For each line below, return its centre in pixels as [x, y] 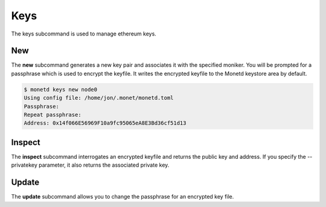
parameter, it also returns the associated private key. [104, 165]
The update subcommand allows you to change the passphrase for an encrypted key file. [123, 197]
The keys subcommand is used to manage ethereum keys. [84, 34]
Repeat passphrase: [53, 115]
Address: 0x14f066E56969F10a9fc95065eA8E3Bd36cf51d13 [105, 123]
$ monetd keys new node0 [61, 89]
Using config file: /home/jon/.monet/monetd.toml [99, 98]
